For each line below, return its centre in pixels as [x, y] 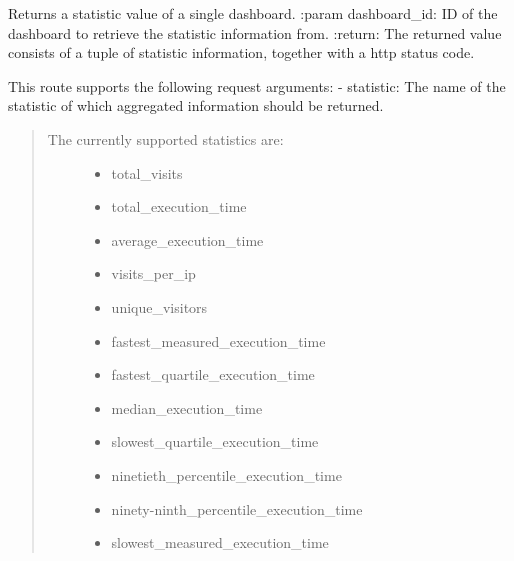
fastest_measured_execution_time [218, 340]
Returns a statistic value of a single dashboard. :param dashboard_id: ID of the [253, 13]
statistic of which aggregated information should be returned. [196, 105]
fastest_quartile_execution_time [213, 374]
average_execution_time [187, 239]
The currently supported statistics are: [165, 138]
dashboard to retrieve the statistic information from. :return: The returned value [255, 32]
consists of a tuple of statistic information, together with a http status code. [241, 52]
